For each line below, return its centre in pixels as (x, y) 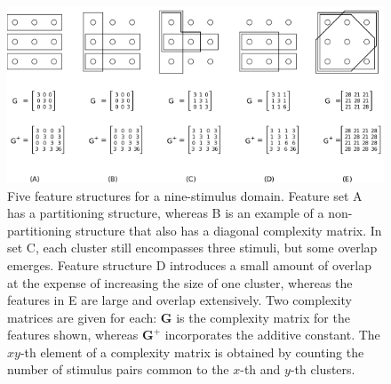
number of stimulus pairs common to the (118, 369)
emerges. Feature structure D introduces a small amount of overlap (190, 264)
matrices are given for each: (82, 317)
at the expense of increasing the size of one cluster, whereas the (180, 282)
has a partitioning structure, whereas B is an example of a (166, 213)
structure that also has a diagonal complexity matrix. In (229, 230)
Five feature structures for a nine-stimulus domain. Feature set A (185, 195)
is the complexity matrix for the (263, 317)
